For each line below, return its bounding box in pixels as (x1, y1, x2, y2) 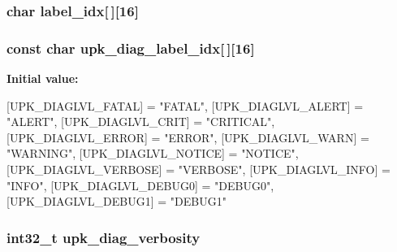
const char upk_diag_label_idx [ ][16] (6, 37, 255, 58)
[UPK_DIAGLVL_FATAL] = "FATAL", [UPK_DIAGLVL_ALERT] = (6, 97, 364, 114)
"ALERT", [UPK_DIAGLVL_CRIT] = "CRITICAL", (6, 113, 275, 130)
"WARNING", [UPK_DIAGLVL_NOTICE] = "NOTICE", (6, 145, 299, 162)
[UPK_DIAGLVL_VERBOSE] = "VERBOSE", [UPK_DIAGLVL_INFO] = (6, 161, 391, 178)
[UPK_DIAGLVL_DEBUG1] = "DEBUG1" (6, 193, 227, 210)
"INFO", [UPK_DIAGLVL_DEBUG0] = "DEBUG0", (6, 176, 274, 193)
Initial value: (6, 70, 79, 87)
